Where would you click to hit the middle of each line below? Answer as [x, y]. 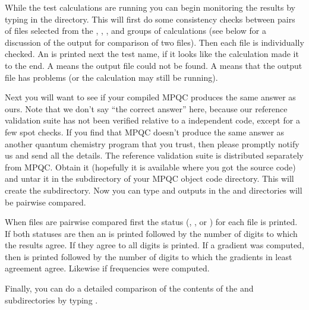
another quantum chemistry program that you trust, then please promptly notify [152, 143]
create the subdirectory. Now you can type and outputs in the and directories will [154, 190]
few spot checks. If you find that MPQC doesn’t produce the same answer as [145, 132]
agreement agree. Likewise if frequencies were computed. [107, 268]
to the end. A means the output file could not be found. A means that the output [154, 65]
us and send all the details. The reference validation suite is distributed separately [154, 155]
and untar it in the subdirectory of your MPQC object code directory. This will [149, 178]
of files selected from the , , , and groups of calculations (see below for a [135, 31]
